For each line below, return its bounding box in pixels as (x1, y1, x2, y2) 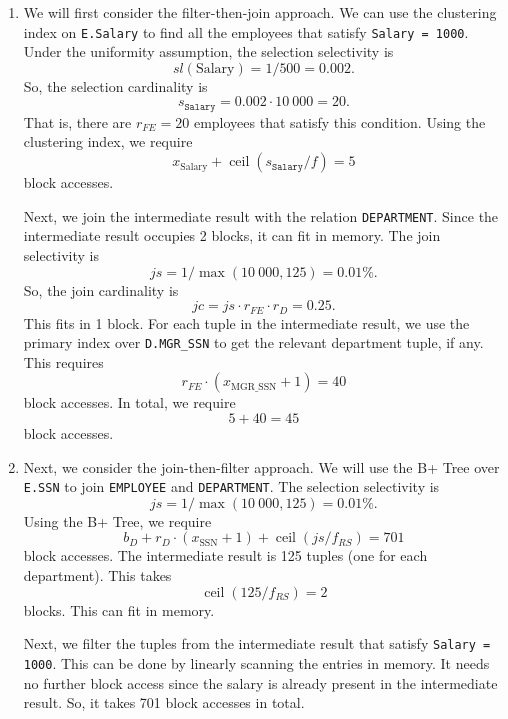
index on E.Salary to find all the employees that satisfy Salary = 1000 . (23, 21, 469, 42)
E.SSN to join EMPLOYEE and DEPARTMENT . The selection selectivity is (23, 476, 440, 497)
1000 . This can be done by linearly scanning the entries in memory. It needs (23, 652, 490, 673)
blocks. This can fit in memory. (23, 599, 215, 620)
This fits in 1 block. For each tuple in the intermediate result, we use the (23, 312, 470, 333)
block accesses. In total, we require (23, 392, 236, 413)
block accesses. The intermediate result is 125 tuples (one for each (23, 545, 428, 566)
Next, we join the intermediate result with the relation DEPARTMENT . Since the (23, 205, 499, 226)
